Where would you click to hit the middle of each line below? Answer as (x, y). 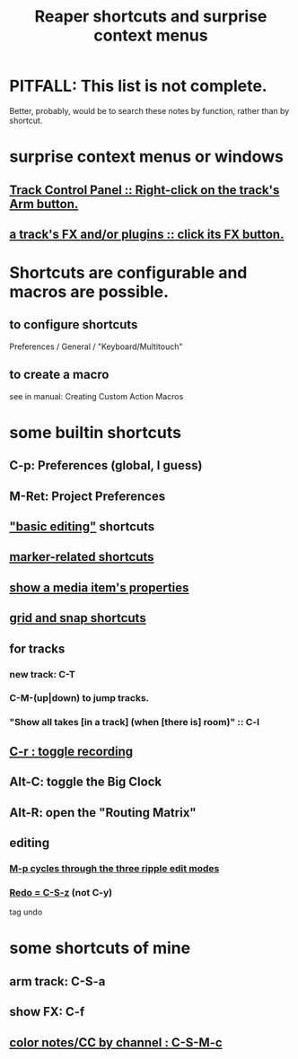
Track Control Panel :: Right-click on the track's (145, 190)
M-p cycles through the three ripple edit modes (114, 868)
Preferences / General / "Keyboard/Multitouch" (96, 346)
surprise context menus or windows (147, 157)
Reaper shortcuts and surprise (151, 17)
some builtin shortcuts (96, 432)
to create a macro (59, 375)
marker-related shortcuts (82, 557)
